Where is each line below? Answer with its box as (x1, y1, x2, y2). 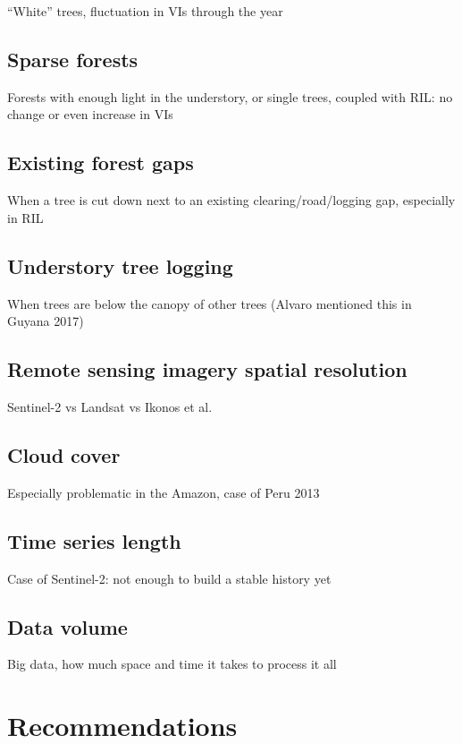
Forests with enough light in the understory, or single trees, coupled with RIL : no (7, 87, 453, 106)
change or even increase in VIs (7, 105, 173, 124)
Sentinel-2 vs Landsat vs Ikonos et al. (7, 397, 213, 415)
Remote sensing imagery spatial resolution (7, 355, 407, 383)
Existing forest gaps (7, 149, 194, 176)
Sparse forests (7, 45, 139, 73)
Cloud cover (7, 440, 121, 468)
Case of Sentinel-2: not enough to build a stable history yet (7, 569, 332, 587)
